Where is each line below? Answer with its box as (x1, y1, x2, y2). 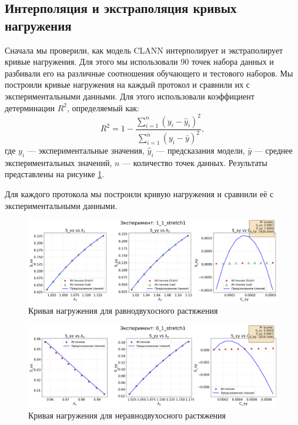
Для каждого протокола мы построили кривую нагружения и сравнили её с (5, 188, 274, 200)
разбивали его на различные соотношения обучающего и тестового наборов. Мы (5, 67, 293, 79)
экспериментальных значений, (5, 156, 112, 168)
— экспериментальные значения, (27, 144, 145, 157)
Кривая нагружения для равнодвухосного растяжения (28, 304, 218, 317)
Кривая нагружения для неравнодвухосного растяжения (28, 409, 226, 421)
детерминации (5, 101, 55, 114)
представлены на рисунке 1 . (5, 168, 105, 180)
